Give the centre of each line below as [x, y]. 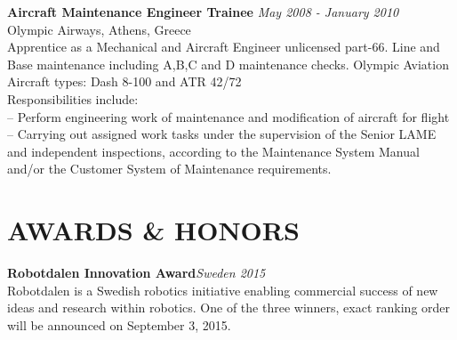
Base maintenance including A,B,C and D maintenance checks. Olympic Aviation [228, 64]
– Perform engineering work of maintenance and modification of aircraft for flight [228, 116]
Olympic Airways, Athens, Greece [99, 29]
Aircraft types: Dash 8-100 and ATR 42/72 [124, 81]
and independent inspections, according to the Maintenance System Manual [213, 151]
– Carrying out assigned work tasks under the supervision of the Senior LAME [222, 134]
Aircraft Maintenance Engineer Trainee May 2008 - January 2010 [203, 12]
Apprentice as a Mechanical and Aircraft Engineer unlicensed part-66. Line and [224, 47]
